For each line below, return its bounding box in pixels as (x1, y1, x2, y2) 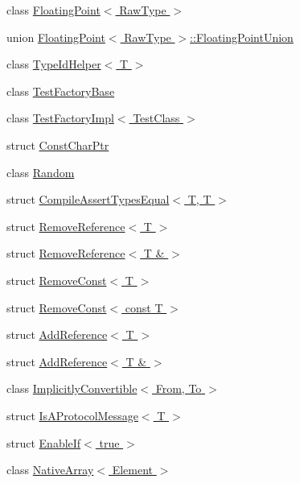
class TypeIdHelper (6, 56, 101, 72)
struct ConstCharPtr (6, 136, 109, 153)
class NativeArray (6, 461, 94, 478)
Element (112, 461, 154, 478)
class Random (6, 163, 75, 180)
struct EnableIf (6, 434, 81, 451)
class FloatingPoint (6, 2, 101, 18)
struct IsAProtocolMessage (6, 407, 138, 423)
